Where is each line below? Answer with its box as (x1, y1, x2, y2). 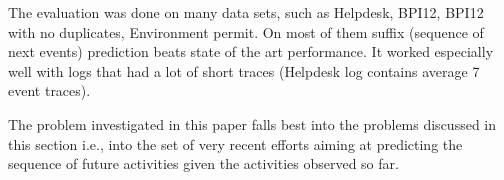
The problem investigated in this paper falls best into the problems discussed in (8, 113, 497, 134)
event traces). (8, 80, 91, 101)
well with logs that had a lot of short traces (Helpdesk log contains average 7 (8, 60, 480, 81)
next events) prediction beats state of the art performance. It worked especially (8, 41, 494, 62)
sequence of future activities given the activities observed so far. (8, 153, 399, 174)
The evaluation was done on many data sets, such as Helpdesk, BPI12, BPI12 (8, 2, 484, 22)
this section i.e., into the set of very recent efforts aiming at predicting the (8, 133, 463, 154)
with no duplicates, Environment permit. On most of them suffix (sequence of (8, 21, 484, 42)
